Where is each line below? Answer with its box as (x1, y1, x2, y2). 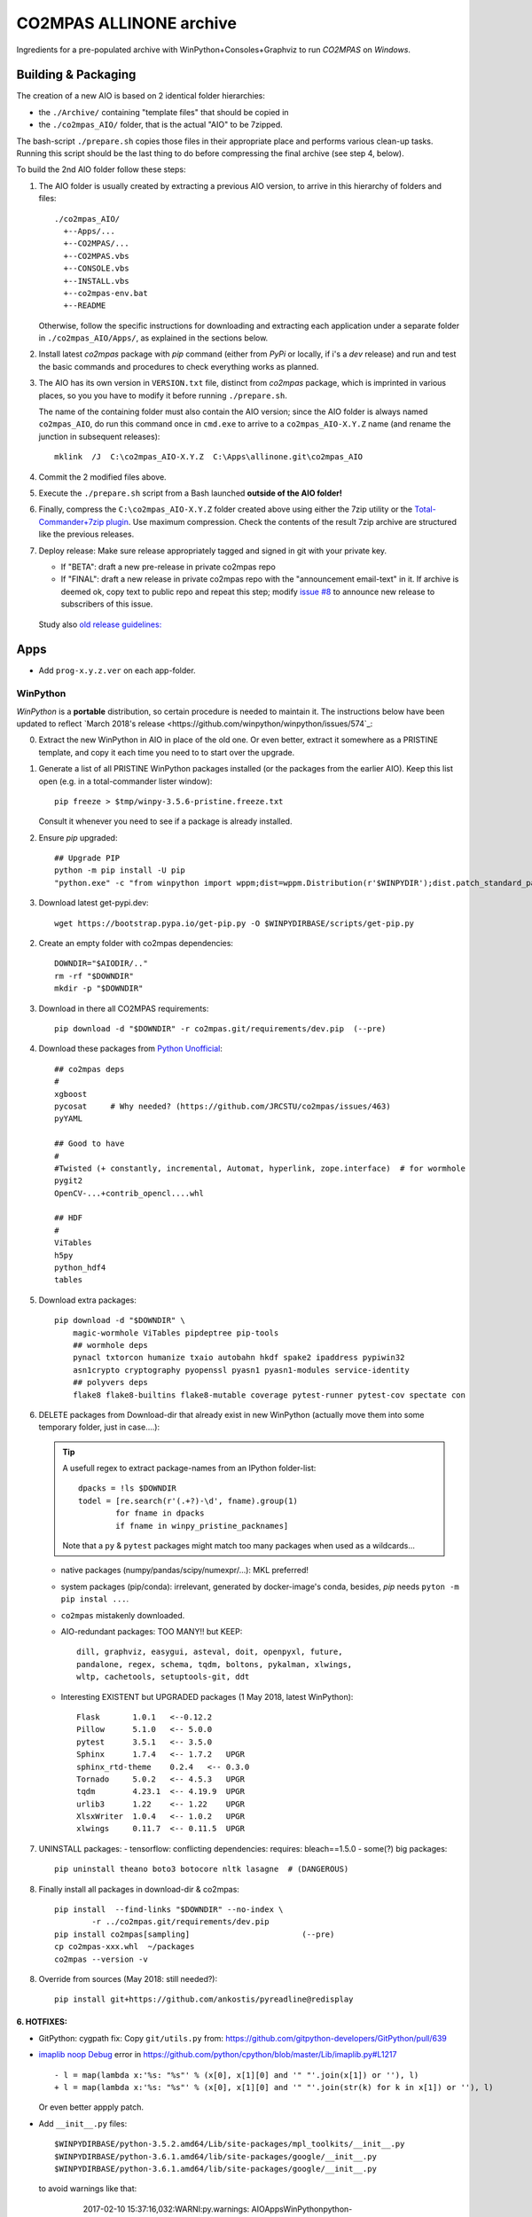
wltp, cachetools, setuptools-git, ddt (76, 1672, 250, 1682)
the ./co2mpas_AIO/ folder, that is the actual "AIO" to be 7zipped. (38, 120, 283, 130)
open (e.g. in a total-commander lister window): (38, 776, 213, 787)
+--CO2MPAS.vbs (63, 251, 129, 261)
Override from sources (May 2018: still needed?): (38, 1973, 218, 1984)
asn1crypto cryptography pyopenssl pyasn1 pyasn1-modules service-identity (72, 1365, 410, 1375)
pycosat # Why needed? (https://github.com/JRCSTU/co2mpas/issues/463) (54, 1101, 391, 1111)
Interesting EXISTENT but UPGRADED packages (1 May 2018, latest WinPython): (60, 1691, 354, 1702)
